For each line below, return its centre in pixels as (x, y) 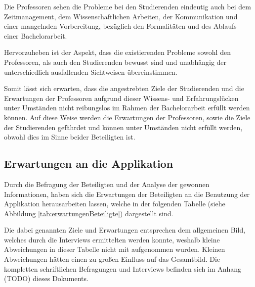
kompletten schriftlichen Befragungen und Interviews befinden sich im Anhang (123, 268)
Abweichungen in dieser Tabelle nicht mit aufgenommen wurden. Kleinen (115, 249)
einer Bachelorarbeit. (36, 35)
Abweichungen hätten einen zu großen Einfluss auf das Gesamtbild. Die (112, 259)
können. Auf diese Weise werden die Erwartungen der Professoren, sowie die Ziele (127, 117)
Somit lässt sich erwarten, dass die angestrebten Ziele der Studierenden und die (124, 88)
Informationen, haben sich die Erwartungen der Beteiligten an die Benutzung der (127, 194)
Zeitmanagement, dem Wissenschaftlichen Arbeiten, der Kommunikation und (121, 16)
